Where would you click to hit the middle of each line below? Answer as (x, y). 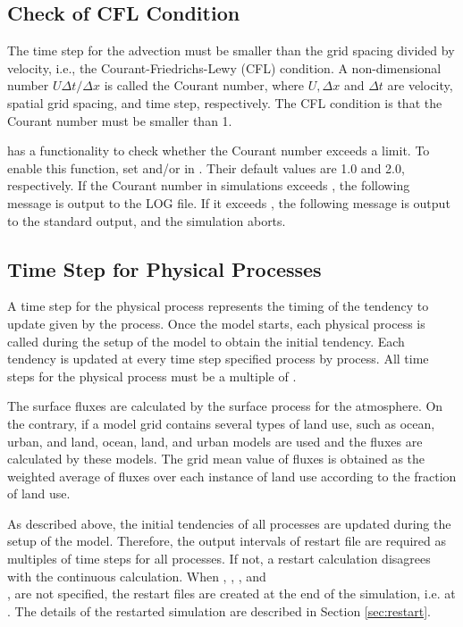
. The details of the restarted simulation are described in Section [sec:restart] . (219, 610)
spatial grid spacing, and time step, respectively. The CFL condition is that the (225, 102)
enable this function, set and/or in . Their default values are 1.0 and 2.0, (206, 167)
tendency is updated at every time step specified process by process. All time (218, 359)
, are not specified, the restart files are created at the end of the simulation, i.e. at (231, 594)
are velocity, (420, 85)
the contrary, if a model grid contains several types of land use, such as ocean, (221, 423)
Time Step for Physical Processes (164, 268)
